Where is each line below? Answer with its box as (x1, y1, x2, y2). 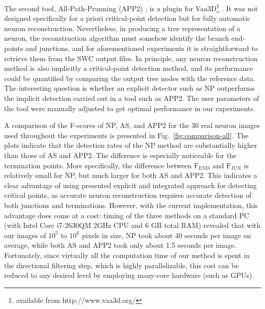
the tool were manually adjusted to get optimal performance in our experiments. (4, 102, 255, 113)
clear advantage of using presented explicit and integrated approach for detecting (4, 179, 257, 190)
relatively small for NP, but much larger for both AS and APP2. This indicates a (4, 170, 257, 181)
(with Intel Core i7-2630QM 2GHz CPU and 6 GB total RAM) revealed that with (4, 220, 261, 230)
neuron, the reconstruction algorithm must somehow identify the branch (4, 33, 229, 43)
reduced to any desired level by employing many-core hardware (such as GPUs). (4, 270, 254, 280)
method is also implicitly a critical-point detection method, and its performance (4, 63, 253, 73)
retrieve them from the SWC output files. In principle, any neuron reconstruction (4, 53, 258, 63)
